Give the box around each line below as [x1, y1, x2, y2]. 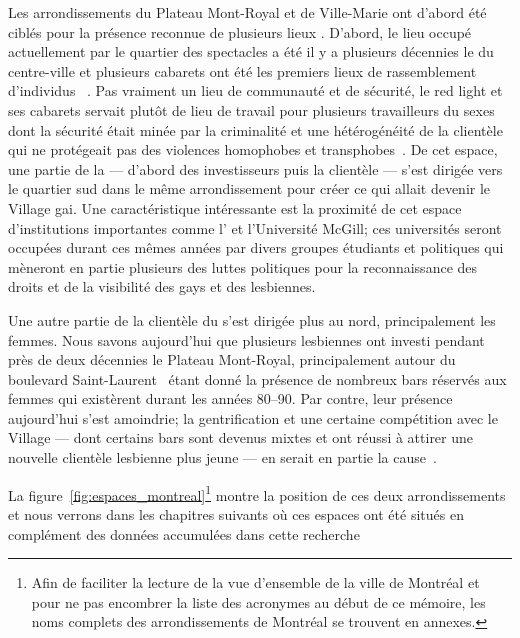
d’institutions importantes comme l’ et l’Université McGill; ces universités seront [8, 217, 502, 238]
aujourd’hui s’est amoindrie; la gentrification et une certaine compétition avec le [8, 407, 498, 428]
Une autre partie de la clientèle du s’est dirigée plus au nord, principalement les [8, 309, 496, 330]
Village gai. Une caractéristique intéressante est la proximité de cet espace [8, 197, 462, 218]
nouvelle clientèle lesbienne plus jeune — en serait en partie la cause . [8, 447, 437, 468]
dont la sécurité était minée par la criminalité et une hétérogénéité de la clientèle [8, 119, 503, 140]
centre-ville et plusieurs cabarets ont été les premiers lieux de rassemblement [8, 60, 477, 81]
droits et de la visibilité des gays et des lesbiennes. [8, 276, 316, 297]
